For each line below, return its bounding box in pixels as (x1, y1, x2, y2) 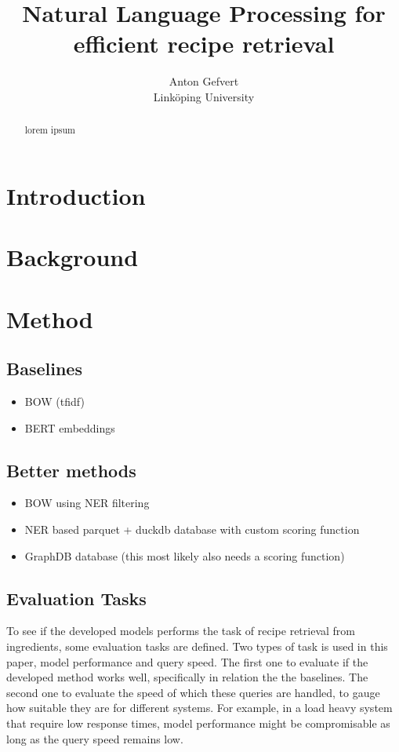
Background (6, 241, 139, 273)
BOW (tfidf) (24, 393, 85, 410)
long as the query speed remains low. (6, 730, 183, 747)
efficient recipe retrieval (73, 27, 335, 60)
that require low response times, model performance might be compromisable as (6, 715, 390, 732)
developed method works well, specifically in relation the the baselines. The (6, 669, 368, 685)
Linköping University (153, 88, 255, 104)
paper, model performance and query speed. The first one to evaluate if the (6, 653, 368, 670)
